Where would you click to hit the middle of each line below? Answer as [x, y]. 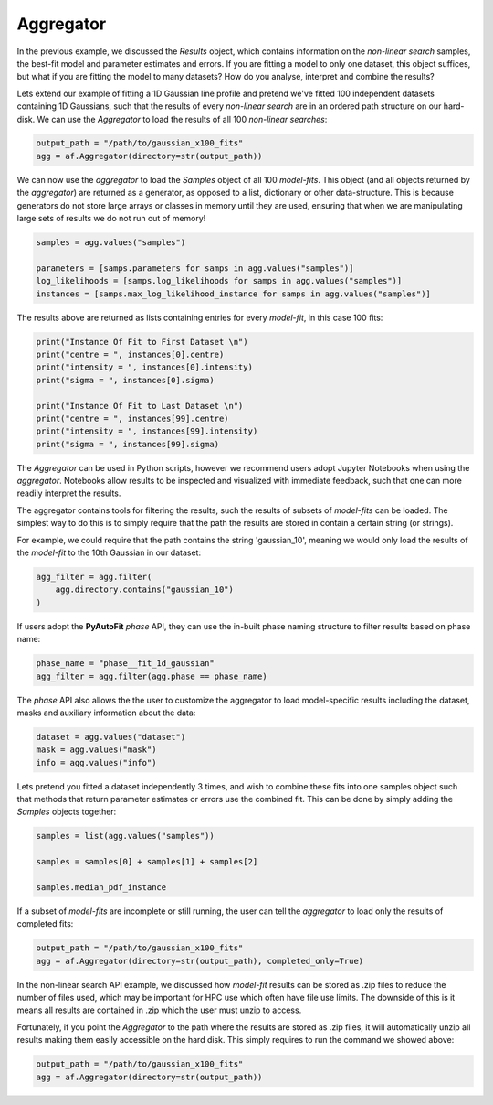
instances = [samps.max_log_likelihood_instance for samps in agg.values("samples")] [233, 294]
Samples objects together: [67, 812]
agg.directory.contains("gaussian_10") [145, 590]
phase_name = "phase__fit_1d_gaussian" [125, 664]
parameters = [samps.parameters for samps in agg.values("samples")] [195, 268]
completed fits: [45, 924]
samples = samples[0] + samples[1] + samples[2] [147, 862]
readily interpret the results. [69, 493]
